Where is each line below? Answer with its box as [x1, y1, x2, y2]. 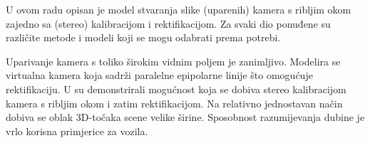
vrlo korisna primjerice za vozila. [6, 123, 148, 138]
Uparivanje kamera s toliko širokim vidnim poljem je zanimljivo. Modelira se [6, 53, 341, 68]
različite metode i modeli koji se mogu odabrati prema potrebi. [6, 30, 281, 45]
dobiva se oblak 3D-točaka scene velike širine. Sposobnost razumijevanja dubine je [6, 110, 365, 125]
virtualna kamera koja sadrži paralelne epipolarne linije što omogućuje [6, 68, 313, 83]
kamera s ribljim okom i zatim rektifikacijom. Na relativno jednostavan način [6, 95, 343, 110]
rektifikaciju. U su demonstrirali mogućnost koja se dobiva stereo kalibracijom [6, 81, 346, 96]
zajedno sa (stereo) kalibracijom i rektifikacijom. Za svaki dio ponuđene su [6, 16, 331, 31]
